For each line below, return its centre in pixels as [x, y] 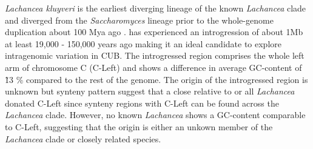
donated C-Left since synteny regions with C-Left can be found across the [142, 103]
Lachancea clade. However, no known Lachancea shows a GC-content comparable [155, 115]
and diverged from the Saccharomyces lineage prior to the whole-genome [139, 20]
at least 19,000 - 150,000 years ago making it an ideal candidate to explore [143, 43]
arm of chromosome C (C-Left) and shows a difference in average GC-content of [153, 67]
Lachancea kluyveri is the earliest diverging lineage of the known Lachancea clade [156, 8]
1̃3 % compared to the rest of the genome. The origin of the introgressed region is [156, 79]
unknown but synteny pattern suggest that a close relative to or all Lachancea [150, 91]
